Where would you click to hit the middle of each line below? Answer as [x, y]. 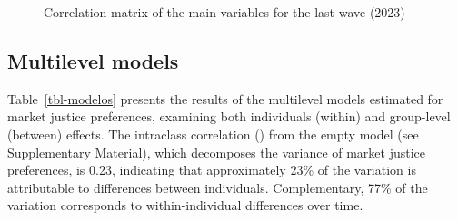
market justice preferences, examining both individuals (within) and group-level [229, 116]
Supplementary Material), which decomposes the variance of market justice [217, 152]
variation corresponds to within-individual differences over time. [185, 205]
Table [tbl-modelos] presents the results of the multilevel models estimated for [225, 98]
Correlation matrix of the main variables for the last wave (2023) [224, 12]
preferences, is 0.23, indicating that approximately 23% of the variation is [212, 170]
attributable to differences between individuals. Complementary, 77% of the [218, 187]
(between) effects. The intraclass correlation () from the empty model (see [213, 134]
